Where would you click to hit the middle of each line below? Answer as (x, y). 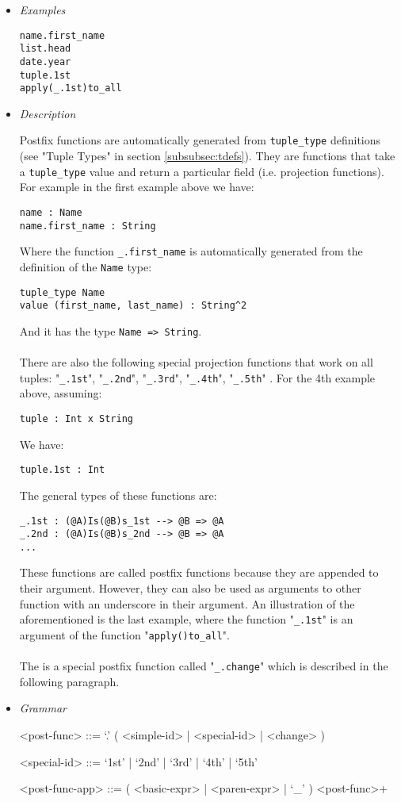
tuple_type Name (62, 292)
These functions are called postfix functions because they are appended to (199, 572)
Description (48, 113)
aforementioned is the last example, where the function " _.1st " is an (186, 619)
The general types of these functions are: (118, 495)
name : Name (51, 212)
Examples (42, 10)
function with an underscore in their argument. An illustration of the (187, 603)
